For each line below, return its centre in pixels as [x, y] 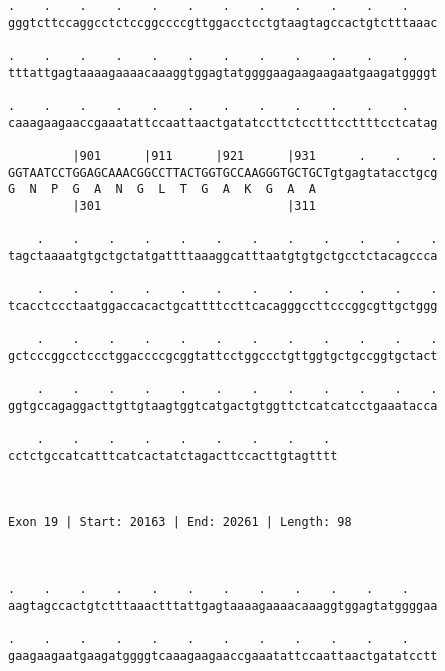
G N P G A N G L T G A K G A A [162, 189]
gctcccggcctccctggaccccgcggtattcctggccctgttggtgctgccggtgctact [223, 355]
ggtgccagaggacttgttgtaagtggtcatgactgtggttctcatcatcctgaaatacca [223, 405]
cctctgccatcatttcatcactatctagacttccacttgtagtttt [173, 455]
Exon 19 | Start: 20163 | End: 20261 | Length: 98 [180, 522]
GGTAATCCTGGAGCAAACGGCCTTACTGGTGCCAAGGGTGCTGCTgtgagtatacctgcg [223, 172]
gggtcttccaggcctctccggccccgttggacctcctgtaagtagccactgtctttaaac [223, 22]
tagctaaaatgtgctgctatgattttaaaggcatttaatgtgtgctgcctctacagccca [223, 255]
